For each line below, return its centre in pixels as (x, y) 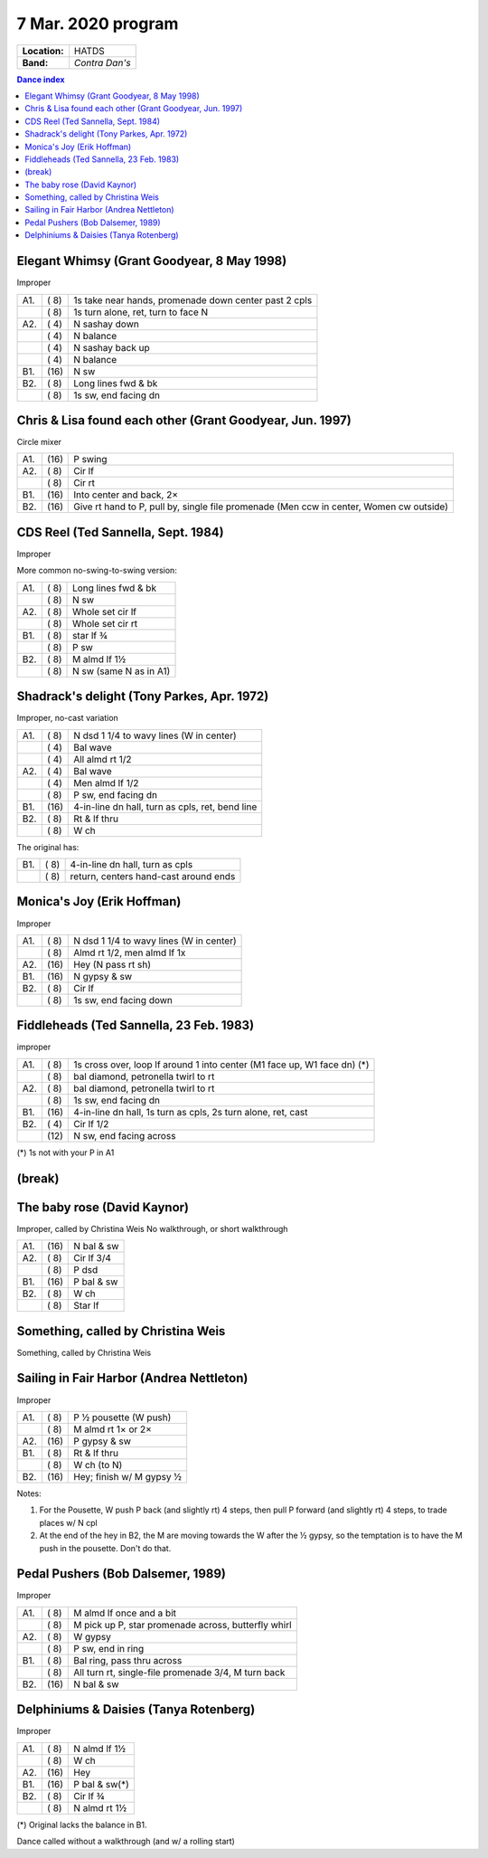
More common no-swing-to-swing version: (97, 571)
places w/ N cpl (69, 1522)
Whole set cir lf (105, 611)
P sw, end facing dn (116, 794)
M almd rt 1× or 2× (113, 1429)
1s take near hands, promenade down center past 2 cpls (193, 300)
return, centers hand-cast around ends (153, 877)
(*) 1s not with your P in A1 (66, 1152)
